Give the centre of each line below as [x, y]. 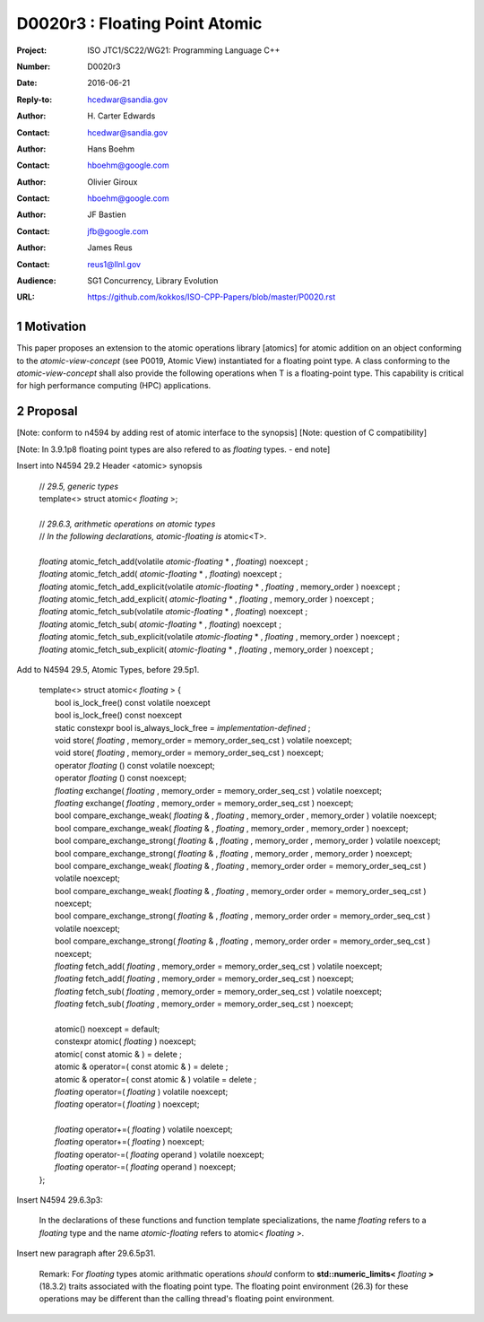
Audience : [37, 281]
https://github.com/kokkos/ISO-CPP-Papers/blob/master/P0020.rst [212, 297]
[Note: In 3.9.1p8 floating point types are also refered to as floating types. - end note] [173, 449]
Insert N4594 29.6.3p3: [60, 1200]
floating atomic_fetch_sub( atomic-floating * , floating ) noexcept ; [160, 624]
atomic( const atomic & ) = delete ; [119, 1054]
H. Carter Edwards [121, 116]
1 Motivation [52, 327]
